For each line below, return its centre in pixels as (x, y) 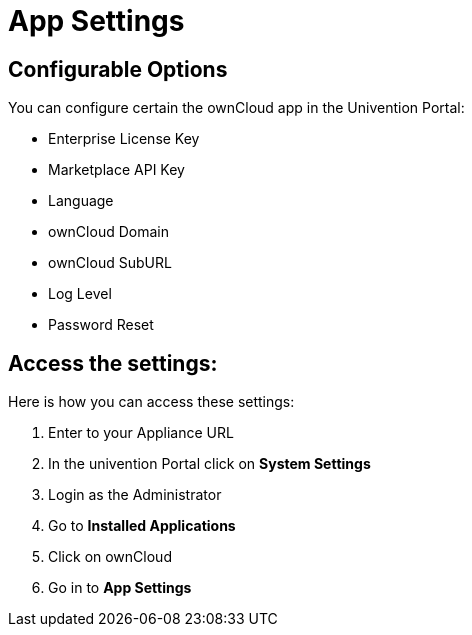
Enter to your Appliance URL (141, 433)
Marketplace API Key (116, 170)
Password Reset (101, 325)
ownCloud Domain (108, 232)
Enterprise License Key (124, 139)
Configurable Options (118, 69)
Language (81, 201)
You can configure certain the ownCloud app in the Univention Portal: (236, 108)
